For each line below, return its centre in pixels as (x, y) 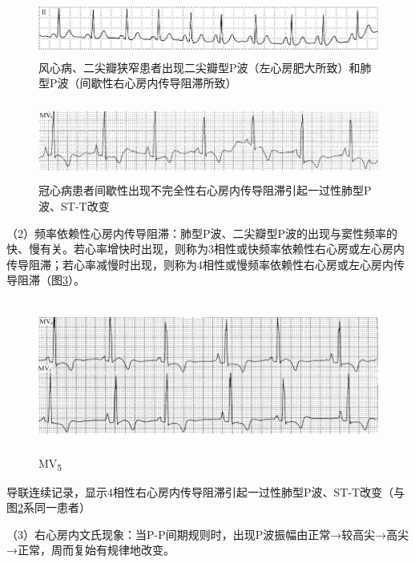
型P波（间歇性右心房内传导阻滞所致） (138, 83)
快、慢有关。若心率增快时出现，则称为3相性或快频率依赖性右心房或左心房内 (205, 249)
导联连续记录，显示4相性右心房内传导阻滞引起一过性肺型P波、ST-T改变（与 (206, 491)
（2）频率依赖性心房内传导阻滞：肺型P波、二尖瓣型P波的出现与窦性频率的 (202, 233)
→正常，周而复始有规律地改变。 (91, 550)
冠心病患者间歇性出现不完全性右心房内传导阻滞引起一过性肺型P (205, 190)
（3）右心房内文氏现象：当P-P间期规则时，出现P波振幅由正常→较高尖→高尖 (208, 534)
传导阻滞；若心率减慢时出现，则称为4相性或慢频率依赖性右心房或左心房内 (200, 264)
